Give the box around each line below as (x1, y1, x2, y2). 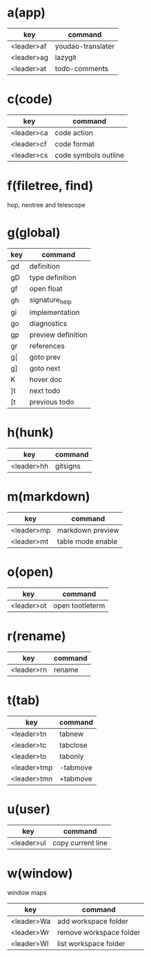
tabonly (59, 751, 84, 761)
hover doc (29, 374, 63, 384)
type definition (29, 272, 77, 282)
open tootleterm (53, 601, 105, 610)
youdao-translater (54, 41, 115, 51)
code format (54, 139, 95, 149)
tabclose (59, 740, 88, 750)
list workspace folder (57, 938, 125, 948)
